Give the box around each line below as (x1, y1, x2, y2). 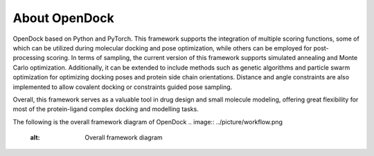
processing (12, 54, 45, 62)
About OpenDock (12, 10, 114, 26)
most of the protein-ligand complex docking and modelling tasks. (12, 105, 199, 113)
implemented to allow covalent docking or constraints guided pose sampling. (12, 83, 233, 91)
